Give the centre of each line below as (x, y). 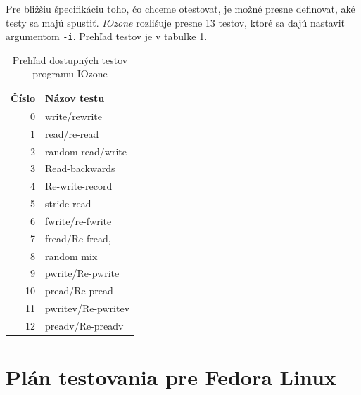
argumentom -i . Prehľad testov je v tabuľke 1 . (107, 36)
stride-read (68, 203)
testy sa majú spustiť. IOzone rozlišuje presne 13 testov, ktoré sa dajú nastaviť (176, 22)
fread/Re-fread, (78, 238)
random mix (71, 255)
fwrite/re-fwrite (78, 220)
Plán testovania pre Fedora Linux (171, 377)
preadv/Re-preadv (84, 325)
